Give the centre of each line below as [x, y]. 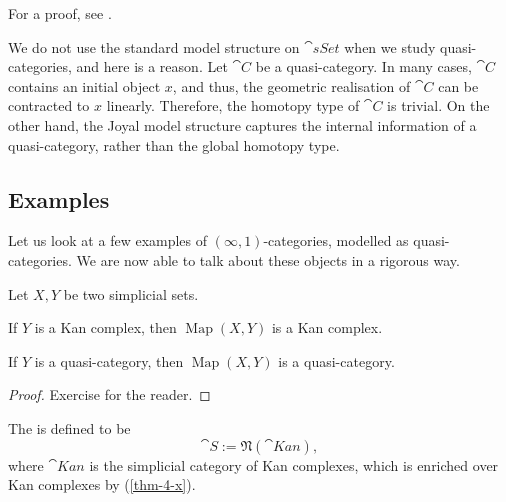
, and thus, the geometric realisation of [291, 85]
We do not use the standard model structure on [154, 46]
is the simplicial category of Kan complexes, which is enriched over [294, 464]
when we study [390, 46]
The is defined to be [69, 427]
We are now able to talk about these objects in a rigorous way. [268, 259]
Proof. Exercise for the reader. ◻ [109, 394]
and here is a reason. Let [152, 66]
